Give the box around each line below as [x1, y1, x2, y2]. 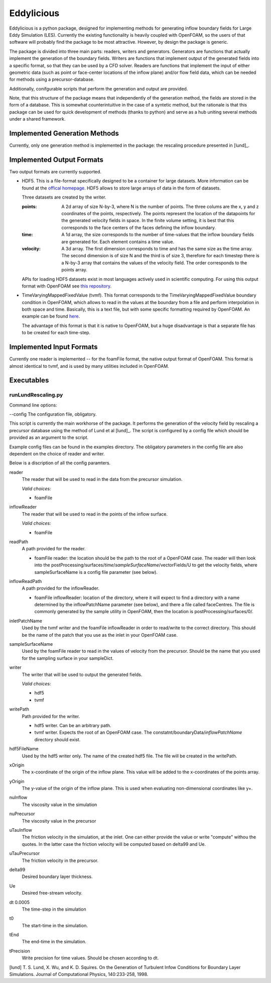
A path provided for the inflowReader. [22, 585, 100, 592]
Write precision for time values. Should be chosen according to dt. [22, 955, 159, 961]
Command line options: [9, 402, 57, 408]
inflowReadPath [9, 578, 42, 584]
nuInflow [9, 795, 28, 801]
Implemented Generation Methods [9, 129, 119, 138]
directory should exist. [34, 736, 81, 742]
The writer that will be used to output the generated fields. [22, 671, 143, 677]
